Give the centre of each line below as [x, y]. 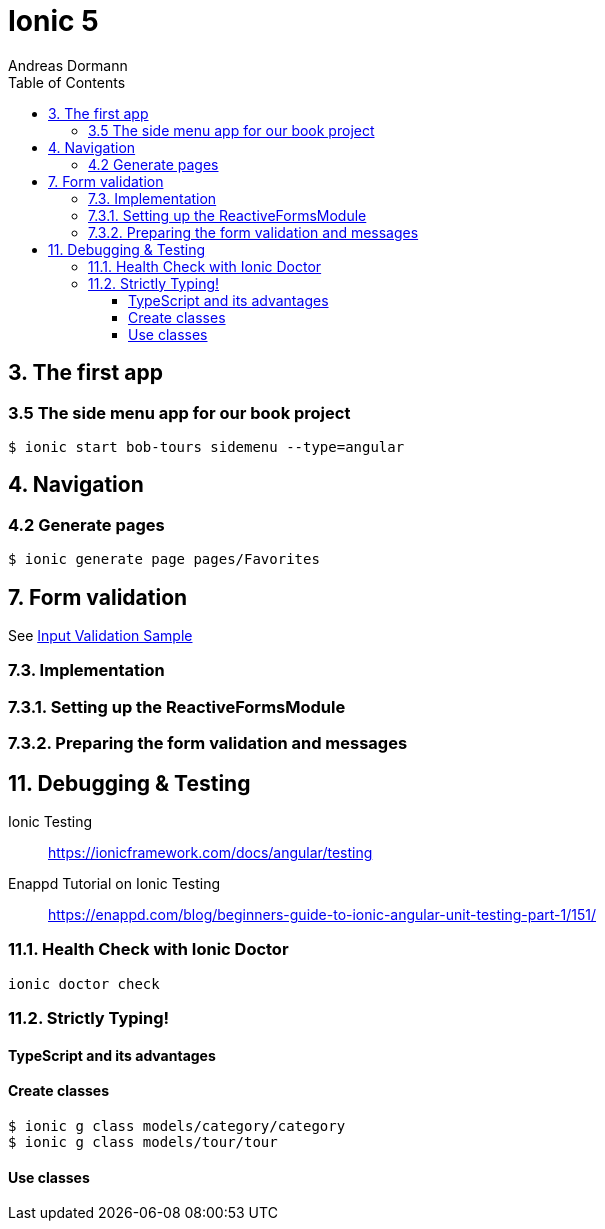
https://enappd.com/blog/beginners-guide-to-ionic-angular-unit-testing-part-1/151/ [322, 914]
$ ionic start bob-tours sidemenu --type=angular [206, 446]
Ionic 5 [53, 21]
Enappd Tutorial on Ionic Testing [114, 883]
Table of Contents [67, 82]
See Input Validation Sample [100, 636]
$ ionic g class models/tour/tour [143, 1141]
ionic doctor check [84, 983]
